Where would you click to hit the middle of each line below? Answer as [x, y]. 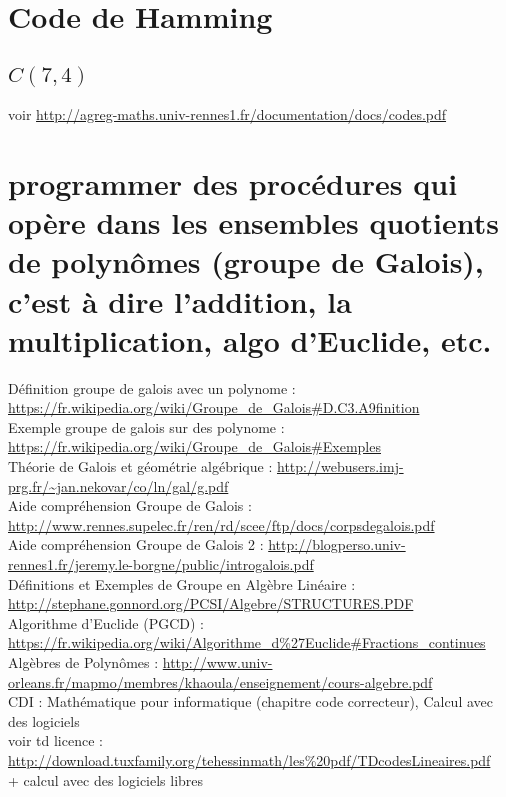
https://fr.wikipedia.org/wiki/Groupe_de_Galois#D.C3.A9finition [214, 407]
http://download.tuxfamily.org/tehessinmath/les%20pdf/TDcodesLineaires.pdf [249, 759]
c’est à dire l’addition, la [180, 300]
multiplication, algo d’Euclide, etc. [250, 339]
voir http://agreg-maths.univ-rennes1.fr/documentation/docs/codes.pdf [227, 114]
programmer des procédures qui [233, 182]
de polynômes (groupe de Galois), [246, 261]
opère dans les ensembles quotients [253, 222]
